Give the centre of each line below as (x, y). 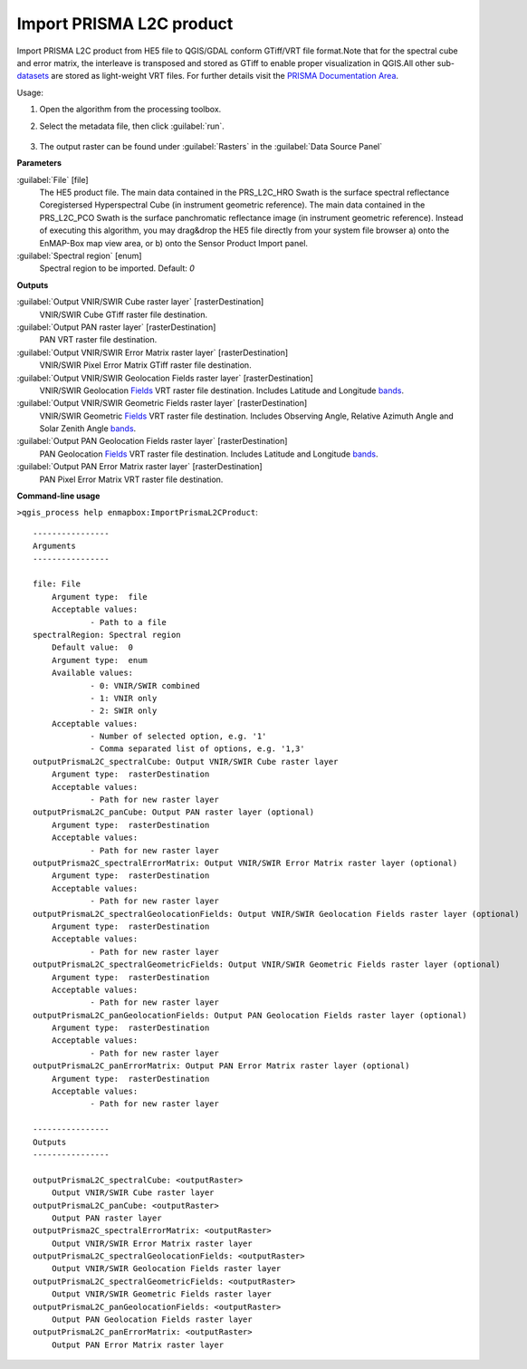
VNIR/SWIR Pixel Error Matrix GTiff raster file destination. (146, 365)
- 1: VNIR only (124, 698)
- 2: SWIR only (124, 711)
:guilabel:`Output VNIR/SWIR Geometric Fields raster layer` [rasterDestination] (162, 403)
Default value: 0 (92, 647)
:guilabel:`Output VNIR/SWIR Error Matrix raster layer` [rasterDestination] (153, 352)
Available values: (92, 673)
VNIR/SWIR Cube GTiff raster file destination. (124, 314)
